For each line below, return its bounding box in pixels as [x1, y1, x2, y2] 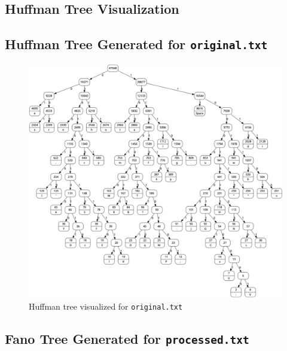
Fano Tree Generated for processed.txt [5, 329, 249, 348]
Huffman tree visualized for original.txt [29, 300, 183, 313]
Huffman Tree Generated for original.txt [5, 35, 268, 53]
